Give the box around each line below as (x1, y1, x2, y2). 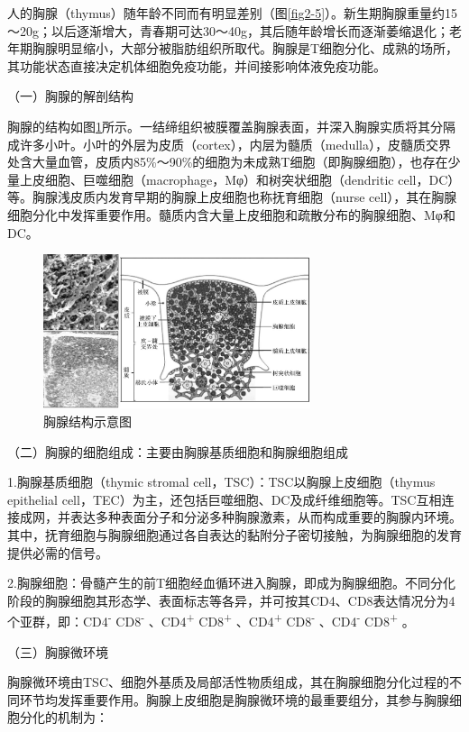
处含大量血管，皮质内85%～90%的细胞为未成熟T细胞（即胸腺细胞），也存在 (7, 152, 448, 171)
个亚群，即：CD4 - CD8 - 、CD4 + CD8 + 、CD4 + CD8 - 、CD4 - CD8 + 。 (7, 609, 415, 630)
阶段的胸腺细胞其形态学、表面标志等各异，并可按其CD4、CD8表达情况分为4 (7, 590, 455, 609)
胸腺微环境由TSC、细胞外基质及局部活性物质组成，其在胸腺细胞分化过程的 (7, 673, 449, 691)
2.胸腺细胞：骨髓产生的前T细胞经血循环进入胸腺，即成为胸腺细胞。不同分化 (7, 573, 455, 592)
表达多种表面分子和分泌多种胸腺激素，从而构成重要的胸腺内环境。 (69, 508, 462, 526)
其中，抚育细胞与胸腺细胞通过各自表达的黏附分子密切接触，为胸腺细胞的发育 (7, 525, 462, 544)
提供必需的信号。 (7, 543, 108, 562)
